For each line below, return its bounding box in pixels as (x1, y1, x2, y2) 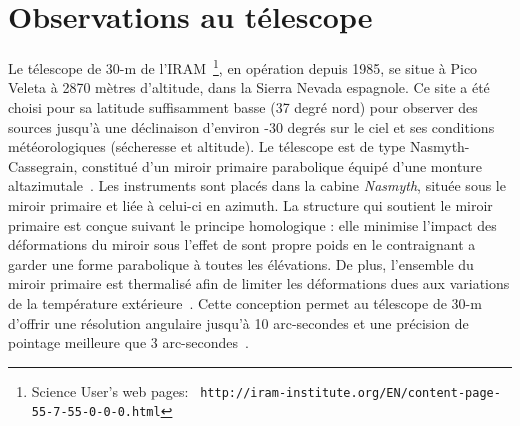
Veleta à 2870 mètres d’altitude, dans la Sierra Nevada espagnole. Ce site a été (8, 77, 490, 98)
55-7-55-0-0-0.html (31, 405, 161, 420)
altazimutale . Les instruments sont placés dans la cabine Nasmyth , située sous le (8, 175, 506, 196)
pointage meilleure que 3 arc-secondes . (8, 332, 249, 353)
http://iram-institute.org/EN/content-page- (200, 385, 501, 400)
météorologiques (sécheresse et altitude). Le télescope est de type (8, 136, 406, 157)
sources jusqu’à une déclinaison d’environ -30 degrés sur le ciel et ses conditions (8, 116, 495, 137)
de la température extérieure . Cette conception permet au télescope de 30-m (8, 292, 482, 313)
